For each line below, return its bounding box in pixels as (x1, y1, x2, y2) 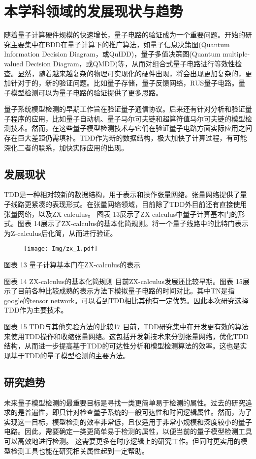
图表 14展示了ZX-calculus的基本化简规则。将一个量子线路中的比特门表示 (17, 218, 249, 229)
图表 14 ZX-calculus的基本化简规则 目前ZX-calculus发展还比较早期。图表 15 (4, 276, 243, 286)
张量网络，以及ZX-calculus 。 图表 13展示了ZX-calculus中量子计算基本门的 (4, 208, 238, 219)
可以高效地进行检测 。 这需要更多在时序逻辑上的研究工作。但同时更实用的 (4, 436, 241, 446)
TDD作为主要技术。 (4, 305, 68, 315)
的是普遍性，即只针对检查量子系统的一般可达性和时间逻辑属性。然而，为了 (10, 407, 252, 417)
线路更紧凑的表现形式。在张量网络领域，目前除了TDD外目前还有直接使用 (10, 199, 247, 209)
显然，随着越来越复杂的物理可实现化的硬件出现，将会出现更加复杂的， (17, 68, 245, 78)
